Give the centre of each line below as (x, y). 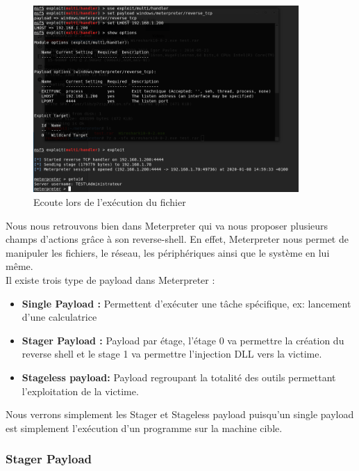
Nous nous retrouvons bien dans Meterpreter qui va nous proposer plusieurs (167, 225)
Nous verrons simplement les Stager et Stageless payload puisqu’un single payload (180, 414)
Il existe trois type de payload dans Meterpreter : (110, 280)
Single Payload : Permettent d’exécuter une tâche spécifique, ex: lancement (186, 303)
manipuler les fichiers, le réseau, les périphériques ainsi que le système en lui (168, 252)
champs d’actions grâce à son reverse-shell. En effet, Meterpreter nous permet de (177, 239)
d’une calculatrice (59, 317)
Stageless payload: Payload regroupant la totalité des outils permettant (179, 377)
